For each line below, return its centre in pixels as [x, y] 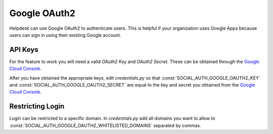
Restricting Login [37, 107]
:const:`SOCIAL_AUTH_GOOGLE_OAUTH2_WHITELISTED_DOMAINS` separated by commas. [105, 125]
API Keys [24, 50]
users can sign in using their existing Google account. [65, 35]
